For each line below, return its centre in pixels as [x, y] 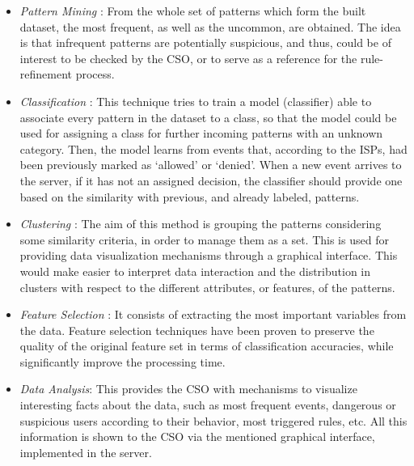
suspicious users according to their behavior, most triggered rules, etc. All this [213, 420]
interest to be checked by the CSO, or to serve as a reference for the [188, 58]
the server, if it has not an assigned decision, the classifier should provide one [211, 180]
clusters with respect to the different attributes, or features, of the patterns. [207, 287]
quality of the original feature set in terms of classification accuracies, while [207, 346]
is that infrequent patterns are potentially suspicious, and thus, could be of [205, 42]
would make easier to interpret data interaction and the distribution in [195, 271]
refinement [46, 74]
